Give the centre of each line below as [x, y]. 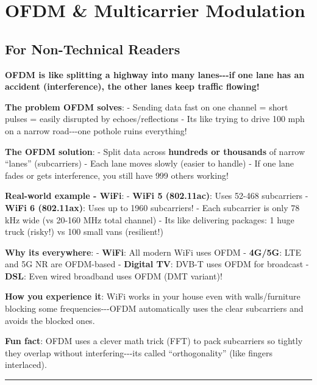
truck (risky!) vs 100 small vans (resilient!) [84, 232]
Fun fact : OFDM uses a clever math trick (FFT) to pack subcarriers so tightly [154, 341]
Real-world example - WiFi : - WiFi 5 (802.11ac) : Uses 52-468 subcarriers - [157, 196]
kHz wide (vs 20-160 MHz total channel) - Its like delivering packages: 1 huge [150, 219]
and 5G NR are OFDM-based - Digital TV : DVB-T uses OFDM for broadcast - [157, 264]
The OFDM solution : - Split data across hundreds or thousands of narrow [155, 151]
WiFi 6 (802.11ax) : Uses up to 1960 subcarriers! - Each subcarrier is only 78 [152, 207]
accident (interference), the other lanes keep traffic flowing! [132, 86]
